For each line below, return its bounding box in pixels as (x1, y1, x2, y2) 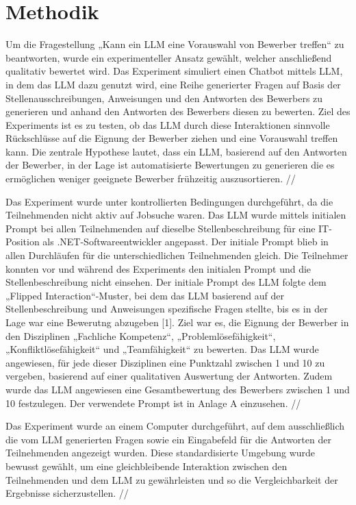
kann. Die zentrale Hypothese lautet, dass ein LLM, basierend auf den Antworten (5, 144, 347, 158)
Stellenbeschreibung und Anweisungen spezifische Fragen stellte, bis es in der (5, 301, 328, 316)
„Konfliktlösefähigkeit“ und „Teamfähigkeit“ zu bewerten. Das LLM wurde (5, 342, 319, 356)
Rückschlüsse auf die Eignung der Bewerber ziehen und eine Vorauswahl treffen (5, 131, 338, 145)
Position (5, 234, 40, 249)
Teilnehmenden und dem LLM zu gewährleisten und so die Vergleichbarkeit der (5, 472, 338, 486)
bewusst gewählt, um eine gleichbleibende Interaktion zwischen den (5, 458, 288, 473)
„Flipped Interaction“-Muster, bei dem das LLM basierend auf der (5, 288, 284, 302)
